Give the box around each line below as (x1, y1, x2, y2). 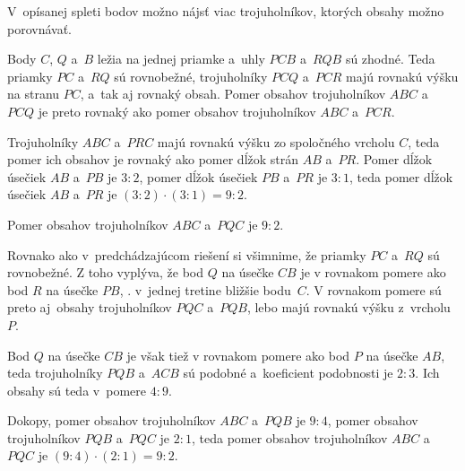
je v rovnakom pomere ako (300, 263, 446, 282)
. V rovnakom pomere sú (306, 280, 442, 299)
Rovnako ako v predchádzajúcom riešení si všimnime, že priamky (7, 245, 366, 264)
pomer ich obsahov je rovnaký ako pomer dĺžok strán (7, 150, 299, 169)
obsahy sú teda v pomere (7, 380, 146, 399)
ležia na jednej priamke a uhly (97, 49, 265, 68)
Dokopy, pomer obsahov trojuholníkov (7, 411, 216, 430)
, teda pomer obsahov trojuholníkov (191, 428, 388, 447)
